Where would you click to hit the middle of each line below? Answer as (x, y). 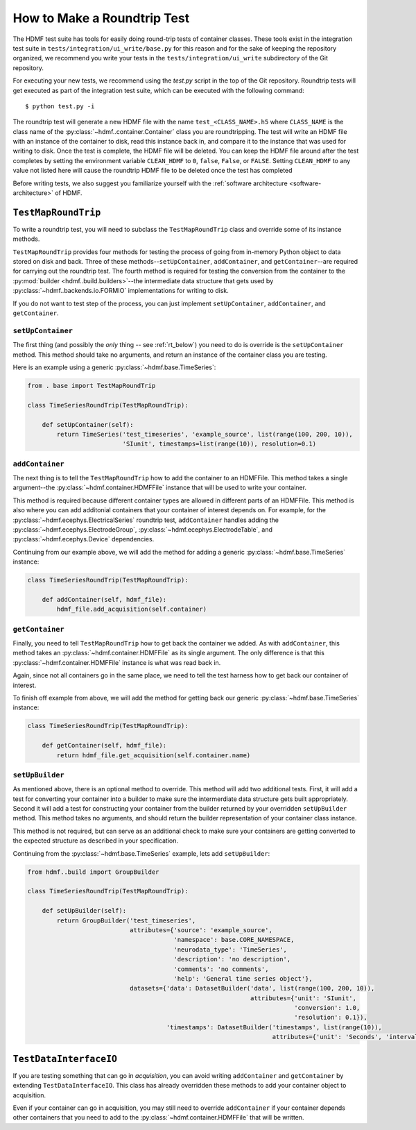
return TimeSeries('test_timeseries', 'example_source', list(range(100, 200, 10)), (205, 434)
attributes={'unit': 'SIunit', (303, 998)
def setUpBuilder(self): (84, 911)
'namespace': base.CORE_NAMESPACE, (234, 940)
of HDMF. (68, 193)
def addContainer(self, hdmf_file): (104, 599)
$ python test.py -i (60, 106)
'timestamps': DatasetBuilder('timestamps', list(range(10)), (274, 1027)
